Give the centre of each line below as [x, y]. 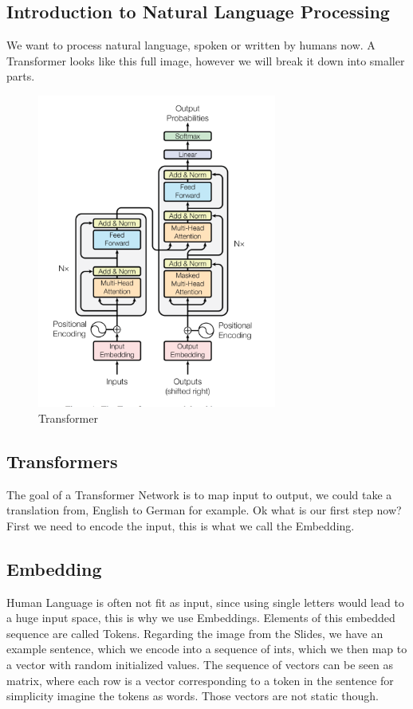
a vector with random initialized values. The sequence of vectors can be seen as [200, 664]
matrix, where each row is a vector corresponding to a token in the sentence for [200, 680]
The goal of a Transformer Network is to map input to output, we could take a [199, 494]
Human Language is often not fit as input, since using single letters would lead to [205, 602]
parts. [21, 76]
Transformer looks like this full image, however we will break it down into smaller [206, 60]
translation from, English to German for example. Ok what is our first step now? [204, 510]
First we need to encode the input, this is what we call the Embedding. [181, 525]
